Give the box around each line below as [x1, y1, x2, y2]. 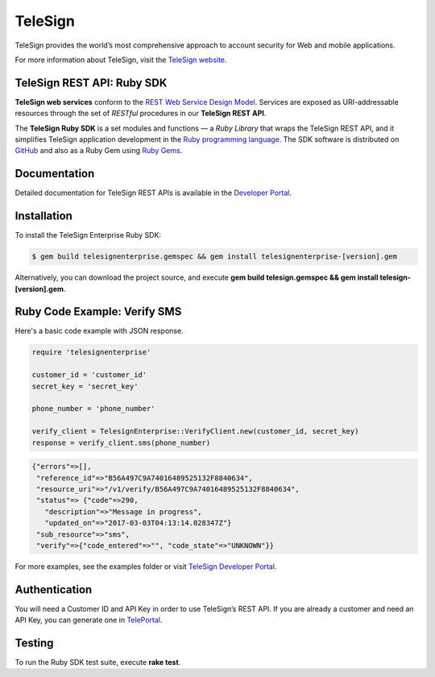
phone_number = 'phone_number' [31, 404, 156, 413]
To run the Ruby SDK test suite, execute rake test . [14, 658, 181, 667]
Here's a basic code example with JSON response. [14, 326, 184, 336]
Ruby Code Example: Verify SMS [14, 305, 182, 318]
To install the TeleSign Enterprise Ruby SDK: [14, 231, 161, 240]
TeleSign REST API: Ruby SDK [14, 76, 168, 89]
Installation [14, 210, 72, 223]
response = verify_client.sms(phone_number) [31, 438, 211, 447]
